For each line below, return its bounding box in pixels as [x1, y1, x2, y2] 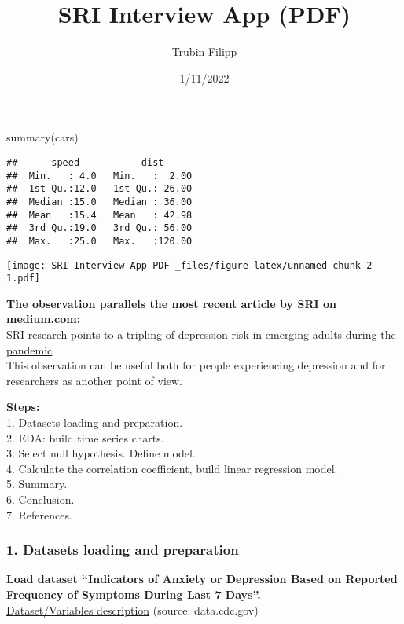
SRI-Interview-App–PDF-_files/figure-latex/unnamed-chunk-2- [51, 259, 378, 271]
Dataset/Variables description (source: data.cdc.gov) [6, 601, 259, 618]
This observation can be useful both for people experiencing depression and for [6, 357, 386, 373]
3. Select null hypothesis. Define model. [6, 445, 196, 461]
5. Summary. [6, 475, 68, 492]
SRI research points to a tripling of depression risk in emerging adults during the [6, 326, 396, 342]
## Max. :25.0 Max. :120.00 [6, 235, 193, 247]
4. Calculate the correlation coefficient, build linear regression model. [6, 460, 338, 476]
